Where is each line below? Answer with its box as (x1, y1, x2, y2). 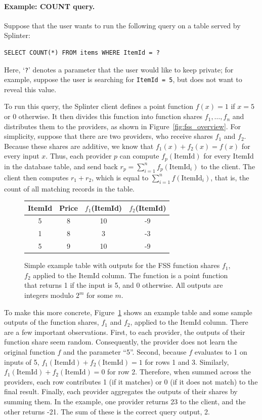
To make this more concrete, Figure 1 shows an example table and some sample (4, 307, 252, 317)
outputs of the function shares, (4, 317, 99, 327)
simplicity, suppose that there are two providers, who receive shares (4, 131, 213, 141)
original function (4, 346, 55, 357)
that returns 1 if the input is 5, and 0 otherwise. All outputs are (24, 280, 223, 290)
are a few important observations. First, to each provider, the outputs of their (4, 326, 245, 337)
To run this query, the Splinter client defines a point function (4, 101, 194, 111)
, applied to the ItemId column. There (130, 317, 248, 327)
